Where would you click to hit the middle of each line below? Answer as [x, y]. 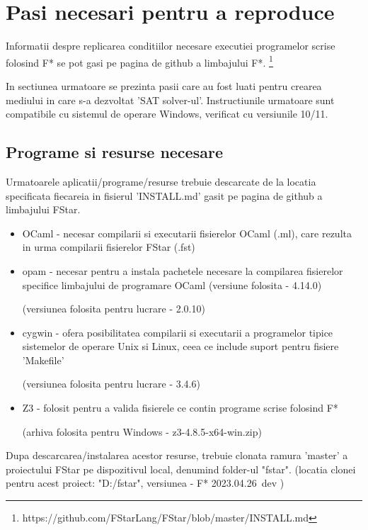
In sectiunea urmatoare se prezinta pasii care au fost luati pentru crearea [164, 85]
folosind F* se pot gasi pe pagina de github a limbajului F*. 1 [139, 61]
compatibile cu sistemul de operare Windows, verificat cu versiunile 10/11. [167, 114]
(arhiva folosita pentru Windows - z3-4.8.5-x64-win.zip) [142, 431]
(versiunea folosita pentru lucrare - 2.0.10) [114, 309]
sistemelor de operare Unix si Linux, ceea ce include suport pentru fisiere [180, 346]
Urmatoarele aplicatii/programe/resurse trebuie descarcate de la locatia [161, 181]
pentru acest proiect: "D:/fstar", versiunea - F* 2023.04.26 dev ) [145, 483]
